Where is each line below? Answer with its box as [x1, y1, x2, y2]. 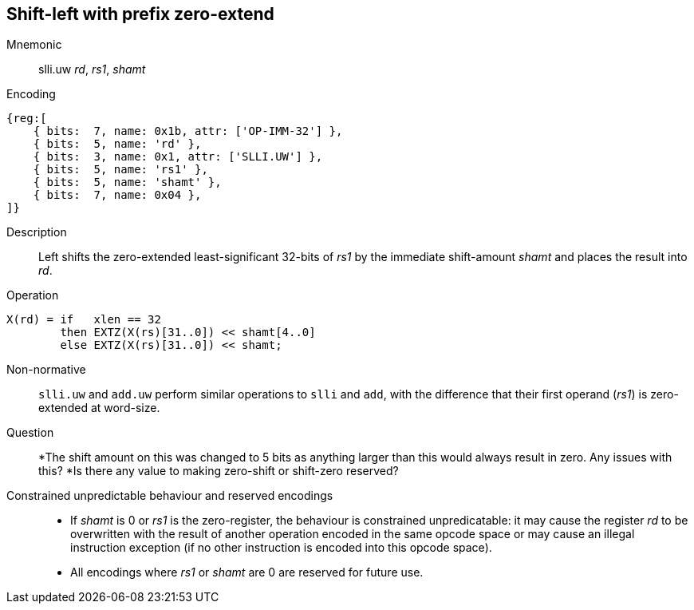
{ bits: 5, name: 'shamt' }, [33, 176, 222, 189]
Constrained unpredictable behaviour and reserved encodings [6, 489, 333, 503]
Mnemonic [6, 38, 62, 52]
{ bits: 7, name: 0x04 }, [33, 188, 202, 202]
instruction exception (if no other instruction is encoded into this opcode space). [70, 541, 492, 555]
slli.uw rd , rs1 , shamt [38, 62, 146, 77]
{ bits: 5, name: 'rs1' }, [33, 163, 208, 176]
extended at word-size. [38, 401, 160, 415]
